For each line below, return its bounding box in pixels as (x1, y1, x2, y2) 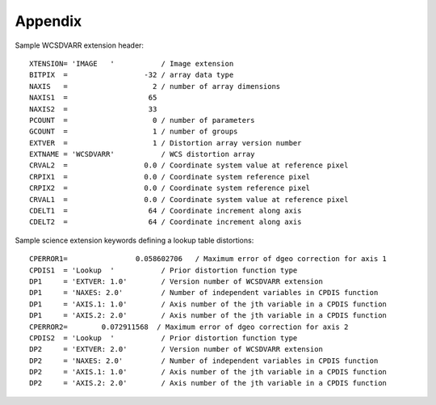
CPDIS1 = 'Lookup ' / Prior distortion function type (29, 265, 298, 275)
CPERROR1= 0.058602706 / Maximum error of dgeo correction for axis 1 (29, 255, 388, 264)
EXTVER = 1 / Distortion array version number (29, 138, 302, 147)
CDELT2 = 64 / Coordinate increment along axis (29, 217, 302, 226)
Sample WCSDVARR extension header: (15, 40, 145, 50)
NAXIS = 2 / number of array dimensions (29, 82, 281, 91)
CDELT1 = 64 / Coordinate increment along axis (29, 206, 302, 216)
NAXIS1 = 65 (29, 93, 157, 103)
